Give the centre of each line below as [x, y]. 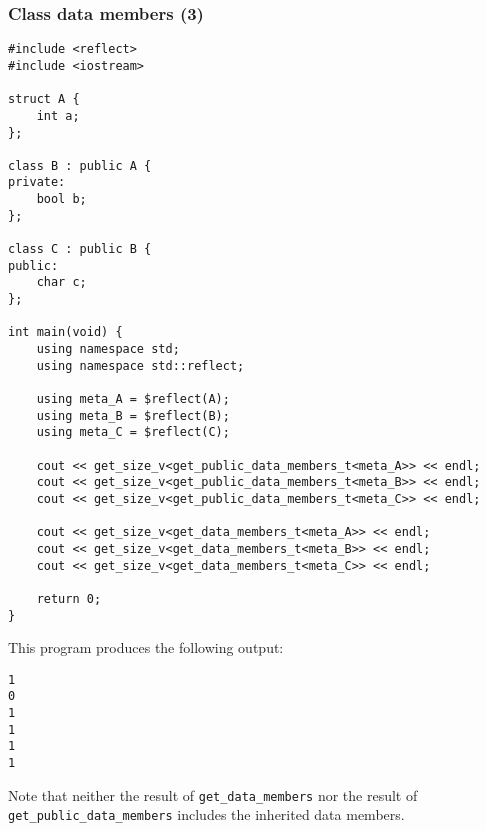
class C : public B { [80, 249]
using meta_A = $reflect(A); [133, 399]
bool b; [61, 199]
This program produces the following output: [146, 647]
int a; [58, 115]
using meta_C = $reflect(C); [133, 432]
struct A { [44, 99]
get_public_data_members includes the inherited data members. [206, 814]
